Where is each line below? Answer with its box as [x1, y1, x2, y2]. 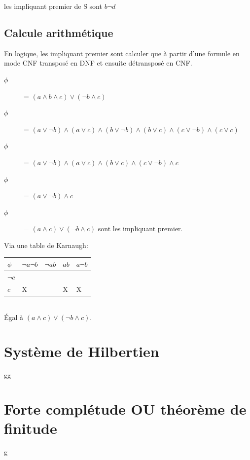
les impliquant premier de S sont [4, 1, 102, 11]
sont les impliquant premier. [98, 223, 183, 234]
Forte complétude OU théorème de [4, 398, 247, 419]
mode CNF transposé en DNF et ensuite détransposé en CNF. [4, 58, 192, 68]
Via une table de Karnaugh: [4, 240, 88, 250]
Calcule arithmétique [4, 25, 113, 40]
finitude [4, 418, 57, 438]
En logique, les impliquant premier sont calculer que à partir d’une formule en [4, 48, 240, 58]
